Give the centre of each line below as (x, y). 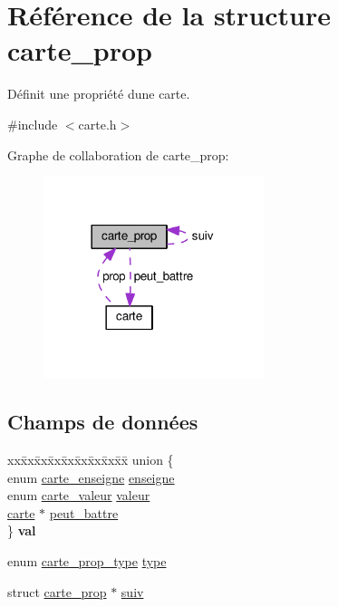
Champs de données (103, 422)
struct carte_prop (57, 591)
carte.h (97, 124)
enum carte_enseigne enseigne (91, 477)
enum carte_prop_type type (87, 561)
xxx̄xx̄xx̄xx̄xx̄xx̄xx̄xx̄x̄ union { (91, 460)
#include (33, 124)
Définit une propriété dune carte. (99, 94)
